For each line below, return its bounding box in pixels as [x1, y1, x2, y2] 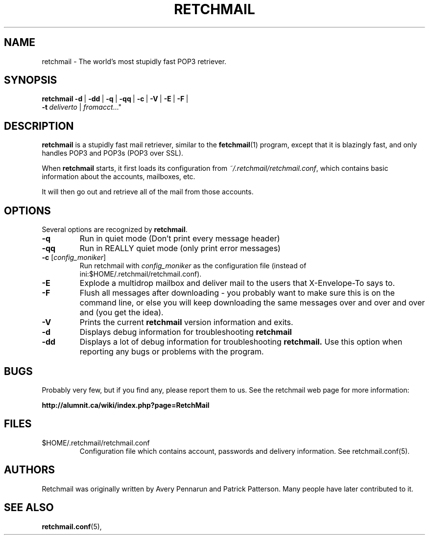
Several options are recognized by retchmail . [42, 225, 188, 234]
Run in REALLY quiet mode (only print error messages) [79, 243, 281, 254]
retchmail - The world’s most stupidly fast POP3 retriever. [42, 57, 227, 66]
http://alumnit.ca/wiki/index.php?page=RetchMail [42, 400, 210, 409]
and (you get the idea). [79, 307, 164, 318]
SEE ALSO [4, 501, 54, 514]
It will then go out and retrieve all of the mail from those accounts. [42, 187, 254, 196]
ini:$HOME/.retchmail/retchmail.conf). [79, 270, 202, 279]
